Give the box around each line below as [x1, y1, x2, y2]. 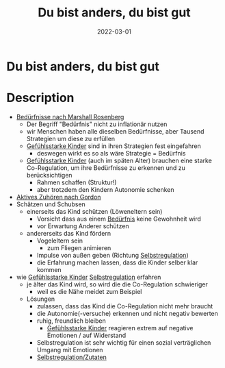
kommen [36, 265, 62, 273]
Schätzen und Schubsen [16, 200, 86, 208]
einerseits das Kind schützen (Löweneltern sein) [26, 207, 163, 215]
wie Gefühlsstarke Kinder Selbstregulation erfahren [16, 273, 161, 281]
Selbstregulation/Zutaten [36, 353, 107, 361]
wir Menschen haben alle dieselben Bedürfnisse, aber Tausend [26, 127, 204, 135]
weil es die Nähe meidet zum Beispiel [36, 287, 142, 295]
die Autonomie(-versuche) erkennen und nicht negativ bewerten [36, 309, 218, 317]
